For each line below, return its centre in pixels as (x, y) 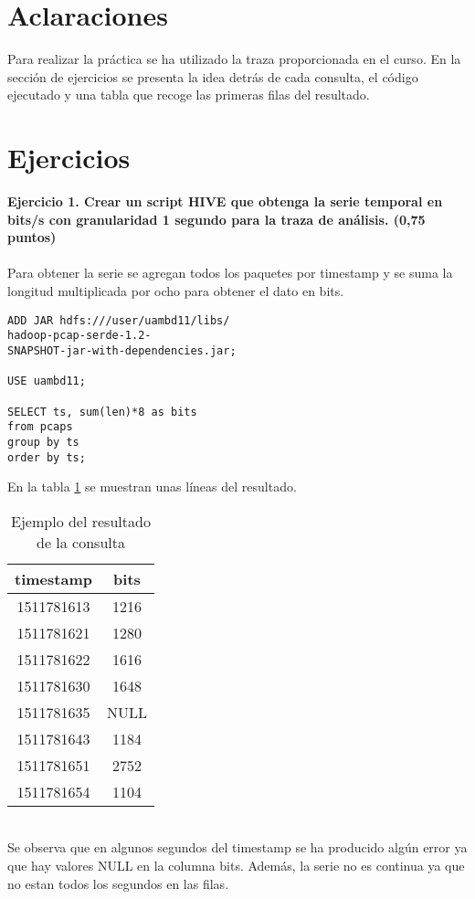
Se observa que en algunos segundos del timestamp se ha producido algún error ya (237, 847)
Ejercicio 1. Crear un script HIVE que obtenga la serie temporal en (225, 201)
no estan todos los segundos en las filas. (118, 883)
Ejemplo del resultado (81, 521)
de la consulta (80, 542)
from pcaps (40, 427)
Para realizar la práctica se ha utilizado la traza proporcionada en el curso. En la (234, 59)
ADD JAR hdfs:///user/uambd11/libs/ (119, 320)
